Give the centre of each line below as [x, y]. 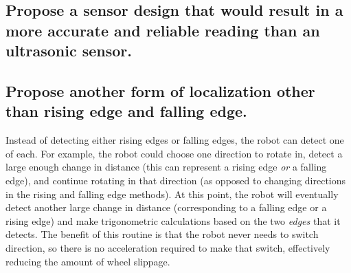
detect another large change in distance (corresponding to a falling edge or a [166, 207]
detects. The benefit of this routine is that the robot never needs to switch [162, 234]
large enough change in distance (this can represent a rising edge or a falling [166, 167]
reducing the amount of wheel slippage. [88, 261]
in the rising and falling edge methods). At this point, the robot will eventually [172, 194]
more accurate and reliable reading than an [163, 30]
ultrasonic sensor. [69, 51]
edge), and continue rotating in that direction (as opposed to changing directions [176, 180]
